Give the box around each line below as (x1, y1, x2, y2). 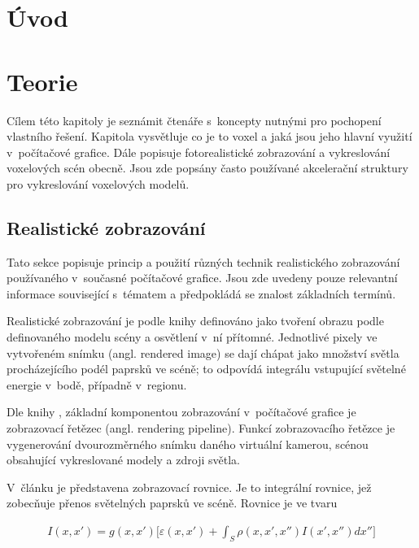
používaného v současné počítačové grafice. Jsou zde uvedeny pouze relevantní (7, 269, 398, 286)
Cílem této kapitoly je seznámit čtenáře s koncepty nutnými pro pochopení (7, 111, 382, 128)
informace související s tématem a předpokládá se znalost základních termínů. (7, 285, 396, 302)
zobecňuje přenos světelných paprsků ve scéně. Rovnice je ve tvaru (7, 494, 338, 511)
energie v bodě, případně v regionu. (7, 376, 187, 393)
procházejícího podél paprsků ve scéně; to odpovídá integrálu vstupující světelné (7, 360, 406, 377)
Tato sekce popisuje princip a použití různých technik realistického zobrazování (7, 253, 400, 270)
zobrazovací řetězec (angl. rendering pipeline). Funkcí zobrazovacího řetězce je (7, 420, 395, 437)
